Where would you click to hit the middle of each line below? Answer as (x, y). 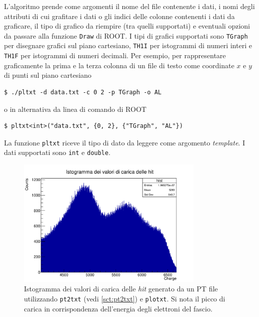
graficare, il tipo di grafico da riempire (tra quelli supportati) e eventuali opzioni (127, 26)
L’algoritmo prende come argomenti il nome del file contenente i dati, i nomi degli (129, 6)
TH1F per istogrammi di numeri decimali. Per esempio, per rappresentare (115, 55)
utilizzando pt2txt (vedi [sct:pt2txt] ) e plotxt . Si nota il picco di (125, 299)
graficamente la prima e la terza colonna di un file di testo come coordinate (119, 65)
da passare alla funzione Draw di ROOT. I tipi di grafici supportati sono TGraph (126, 35)
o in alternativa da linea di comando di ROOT (75, 109)
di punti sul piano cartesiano (48, 75)
